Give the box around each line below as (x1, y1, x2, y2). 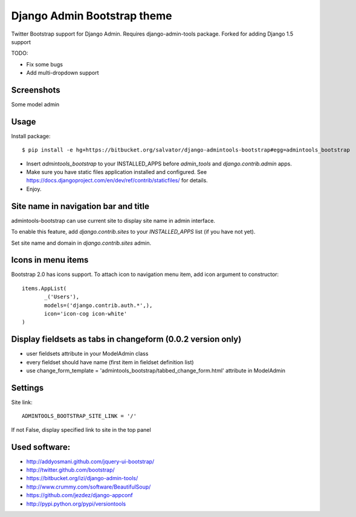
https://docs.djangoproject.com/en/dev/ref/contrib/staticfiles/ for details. (26, 177, 208, 184)
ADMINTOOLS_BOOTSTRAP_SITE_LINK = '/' (22, 413, 137, 420)
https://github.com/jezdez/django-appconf (26, 492, 133, 499)
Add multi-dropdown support (26, 69, 99, 77)
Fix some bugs (26, 60, 63, 68)
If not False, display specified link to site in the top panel (11, 426, 151, 433)
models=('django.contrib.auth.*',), (44, 302, 153, 309)
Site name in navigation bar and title (11, 201, 149, 211)
